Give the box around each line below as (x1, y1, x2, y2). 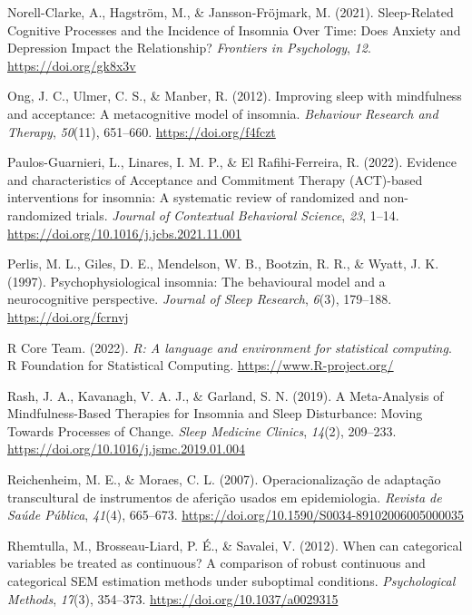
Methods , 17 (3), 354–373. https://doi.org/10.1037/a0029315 (7, 589, 339, 608)
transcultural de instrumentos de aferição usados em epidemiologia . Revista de (7, 487, 442, 506)
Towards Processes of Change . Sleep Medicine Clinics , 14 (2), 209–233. (7, 421, 397, 440)
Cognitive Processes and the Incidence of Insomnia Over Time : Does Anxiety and (7, 20, 461, 39)
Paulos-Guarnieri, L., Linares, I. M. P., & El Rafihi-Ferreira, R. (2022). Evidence (7, 152, 457, 171)
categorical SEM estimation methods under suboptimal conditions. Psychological (7, 571, 456, 591)
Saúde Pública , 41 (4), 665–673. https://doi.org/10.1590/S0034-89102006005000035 (7, 505, 465, 524)
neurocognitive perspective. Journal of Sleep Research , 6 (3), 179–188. (7, 289, 392, 308)
